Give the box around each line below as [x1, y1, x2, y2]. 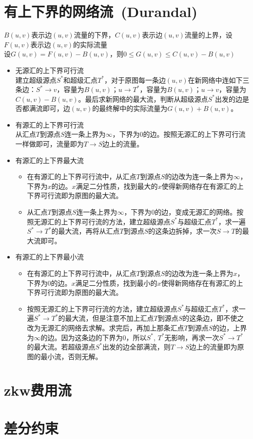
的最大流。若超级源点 [27, 342, 96, 352]
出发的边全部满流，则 [102, 342, 171, 352]
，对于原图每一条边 [104, 74, 166, 85]
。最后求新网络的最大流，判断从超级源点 [78, 93, 208, 104]
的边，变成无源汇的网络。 [155, 207, 237, 217]
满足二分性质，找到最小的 [75, 277, 157, 288]
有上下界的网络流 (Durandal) [4, 1, 198, 21]
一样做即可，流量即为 [15, 139, 84, 149]
